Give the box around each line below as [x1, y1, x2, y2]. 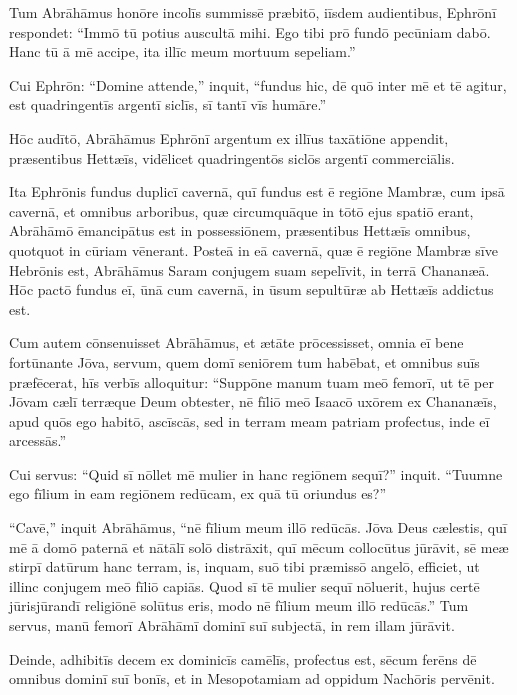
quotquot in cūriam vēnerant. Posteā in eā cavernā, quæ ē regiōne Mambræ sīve [9, 239, 498, 260]
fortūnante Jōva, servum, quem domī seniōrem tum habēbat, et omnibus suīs [9, 351, 480, 372]
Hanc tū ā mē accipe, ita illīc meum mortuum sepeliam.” [9, 41, 356, 62]
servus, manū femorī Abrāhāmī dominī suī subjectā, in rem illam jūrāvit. [9, 615, 455, 636]
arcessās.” [9, 430, 67, 451]
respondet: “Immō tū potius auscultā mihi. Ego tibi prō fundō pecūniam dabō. [9, 21, 491, 42]
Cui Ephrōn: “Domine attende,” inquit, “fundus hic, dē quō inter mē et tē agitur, [9, 74, 507, 95]
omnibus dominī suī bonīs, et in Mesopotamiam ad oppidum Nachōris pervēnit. [9, 668, 495, 689]
